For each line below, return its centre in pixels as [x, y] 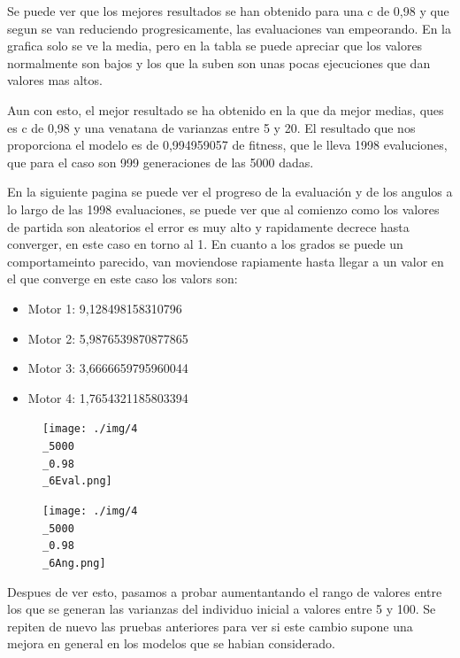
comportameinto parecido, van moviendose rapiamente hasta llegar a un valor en [226, 261]
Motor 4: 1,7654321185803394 [108, 397]
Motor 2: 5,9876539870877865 [108, 338]
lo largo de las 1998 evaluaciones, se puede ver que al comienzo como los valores [223, 209]
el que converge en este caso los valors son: [123, 279]
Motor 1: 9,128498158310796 [105, 308]
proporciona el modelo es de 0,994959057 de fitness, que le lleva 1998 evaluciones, [227, 145]
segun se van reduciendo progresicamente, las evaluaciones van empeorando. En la [229, 28]
